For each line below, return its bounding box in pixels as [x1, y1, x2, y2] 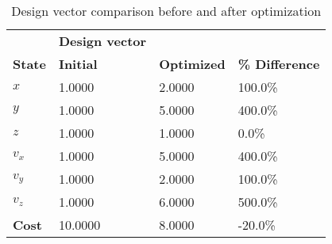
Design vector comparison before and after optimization [11, 2, 322, 20]
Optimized [159, 55, 226, 73]
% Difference [237, 55, 320, 73]
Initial [58, 55, 98, 73]
